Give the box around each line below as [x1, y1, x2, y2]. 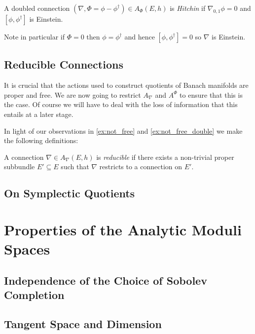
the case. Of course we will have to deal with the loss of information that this [4, 99, 238, 110]
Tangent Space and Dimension [4, 316, 162, 331]
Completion [4, 287, 65, 302]
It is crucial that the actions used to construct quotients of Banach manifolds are [4, 80, 249, 90]
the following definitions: [4, 135, 78, 146]
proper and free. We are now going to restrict [4, 89, 141, 100]
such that [61, 161, 89, 172]
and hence [124, 32, 155, 41]
